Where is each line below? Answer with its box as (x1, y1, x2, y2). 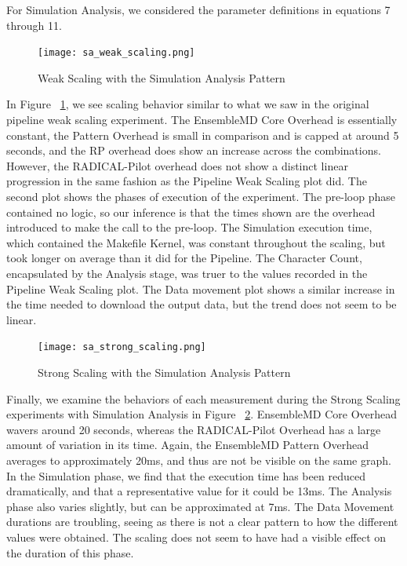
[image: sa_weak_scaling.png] (38, 47, 195, 59)
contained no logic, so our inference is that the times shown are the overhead (6, 203, 376, 220)
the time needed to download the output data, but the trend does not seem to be (6, 296, 397, 312)
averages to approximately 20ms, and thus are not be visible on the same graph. (6, 451, 391, 468)
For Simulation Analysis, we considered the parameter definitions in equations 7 (6, 2, 391, 17)
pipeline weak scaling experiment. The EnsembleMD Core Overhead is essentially (6, 111, 398, 128)
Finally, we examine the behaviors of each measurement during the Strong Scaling (6, 390, 401, 407)
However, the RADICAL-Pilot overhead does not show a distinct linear (6, 157, 348, 173)
